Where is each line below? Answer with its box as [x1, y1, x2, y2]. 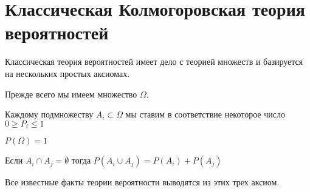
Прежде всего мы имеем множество [5, 87, 137, 100]
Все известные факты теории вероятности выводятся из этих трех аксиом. [5, 176, 280, 188]
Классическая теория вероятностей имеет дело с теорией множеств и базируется [5, 55, 303, 68]
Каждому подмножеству [5, 108, 94, 121]
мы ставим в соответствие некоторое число [125, 108, 285, 121]
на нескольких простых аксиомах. [5, 67, 130, 79]
